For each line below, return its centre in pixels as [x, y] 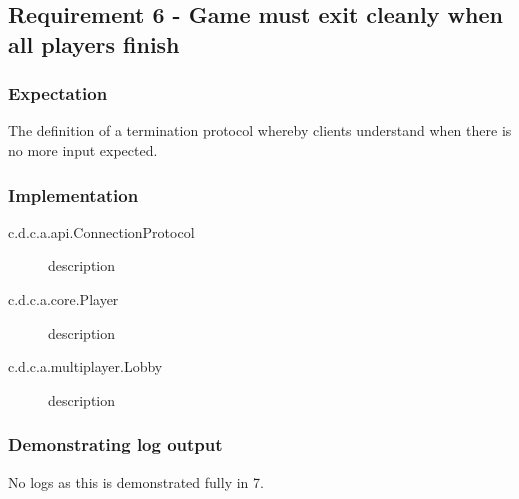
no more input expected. [83, 149]
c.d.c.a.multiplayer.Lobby [85, 366]
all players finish [94, 43]
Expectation [58, 93]
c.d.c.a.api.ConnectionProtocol [101, 231]
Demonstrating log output [115, 444]
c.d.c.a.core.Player [63, 298]
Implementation [73, 194]
